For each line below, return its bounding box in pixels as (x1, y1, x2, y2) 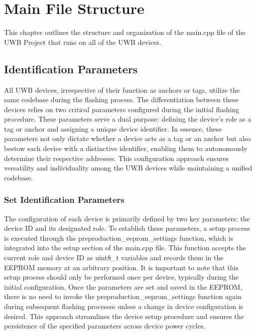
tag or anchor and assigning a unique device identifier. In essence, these (4, 123, 222, 134)
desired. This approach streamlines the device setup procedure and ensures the (4, 311, 244, 321)
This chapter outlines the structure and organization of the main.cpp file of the (4, 27, 246, 37)
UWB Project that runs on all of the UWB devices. (4, 36, 161, 47)
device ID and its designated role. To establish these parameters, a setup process (4, 223, 250, 233)
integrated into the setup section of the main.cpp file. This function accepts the (4, 242, 246, 253)
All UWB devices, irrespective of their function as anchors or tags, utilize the (4, 84, 240, 95)
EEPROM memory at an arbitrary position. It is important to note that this (4, 262, 239, 272)
